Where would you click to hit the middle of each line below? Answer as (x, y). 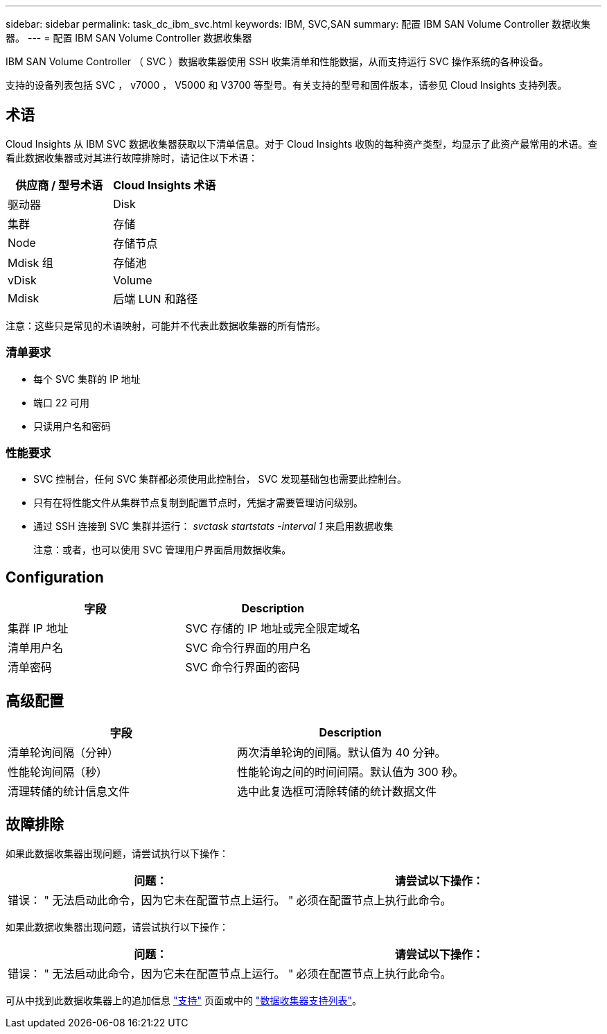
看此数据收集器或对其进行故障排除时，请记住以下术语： (132, 157)
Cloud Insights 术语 (165, 185)
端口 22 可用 (61, 402)
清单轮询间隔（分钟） (63, 753)
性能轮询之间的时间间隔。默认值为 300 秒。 (351, 772)
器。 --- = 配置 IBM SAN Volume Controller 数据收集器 (129, 38)
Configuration (55, 577)
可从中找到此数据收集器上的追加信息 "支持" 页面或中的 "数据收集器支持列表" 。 (184, 1000)
